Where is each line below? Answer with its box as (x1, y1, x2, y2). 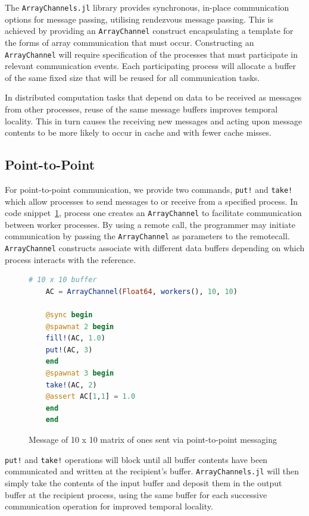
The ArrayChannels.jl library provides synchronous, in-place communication (5, 1, 289, 13)
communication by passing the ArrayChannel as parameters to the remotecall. (5, 230, 290, 242)
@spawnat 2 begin (45, 322, 114, 331)
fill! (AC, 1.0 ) (45, 334, 105, 343)
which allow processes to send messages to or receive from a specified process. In (5, 195, 298, 207)
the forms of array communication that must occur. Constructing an (5, 36, 254, 48)
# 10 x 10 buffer (29, 276, 97, 284)
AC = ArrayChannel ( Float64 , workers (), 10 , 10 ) (45, 287, 238, 296)
